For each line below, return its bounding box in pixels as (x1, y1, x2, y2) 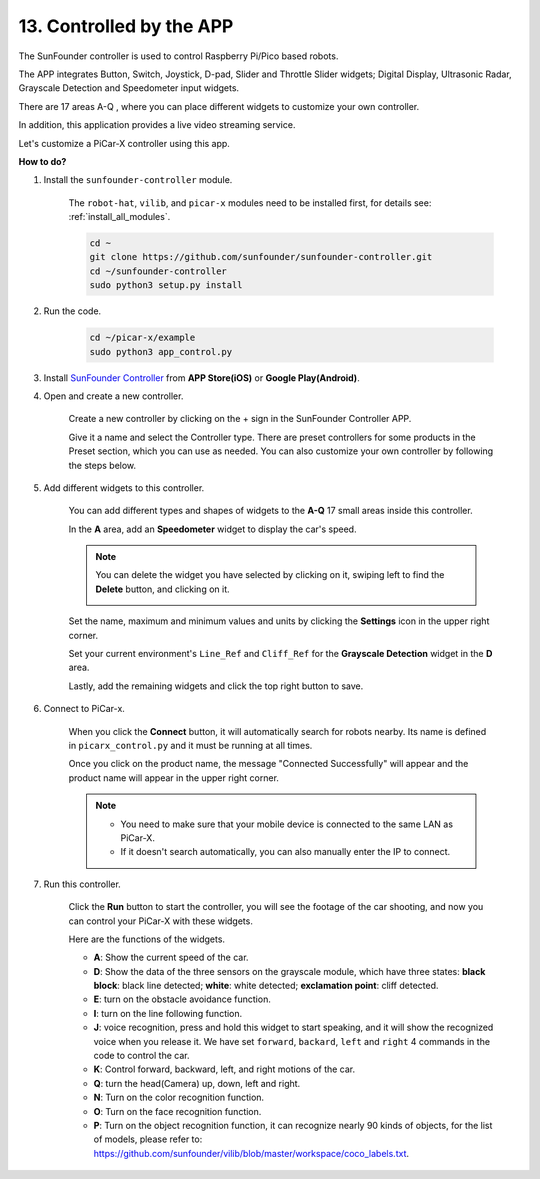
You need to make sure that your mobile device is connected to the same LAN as (120, 818, 454, 830)
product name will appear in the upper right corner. (68, 771, 280, 784)
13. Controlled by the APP (18, 15, 234, 37)
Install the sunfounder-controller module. (43, 174, 233, 186)
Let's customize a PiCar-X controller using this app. (18, 137, 230, 149)
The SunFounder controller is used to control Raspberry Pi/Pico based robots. (18, 50, 339, 62)
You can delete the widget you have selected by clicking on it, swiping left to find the (95, 569, 445, 581)
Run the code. (43, 305, 102, 317)
